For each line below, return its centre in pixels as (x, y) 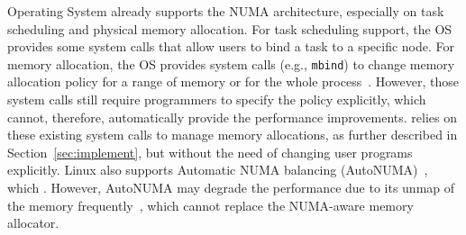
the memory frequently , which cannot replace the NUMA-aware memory (210, 205)
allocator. (33, 223)
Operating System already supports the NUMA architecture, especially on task (226, 11)
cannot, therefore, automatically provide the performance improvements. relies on (232, 117)
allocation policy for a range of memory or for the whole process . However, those (233, 81)
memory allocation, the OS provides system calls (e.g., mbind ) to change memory (231, 63)
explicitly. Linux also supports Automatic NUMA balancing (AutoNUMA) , (218, 170)
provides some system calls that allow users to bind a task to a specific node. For (231, 46)
